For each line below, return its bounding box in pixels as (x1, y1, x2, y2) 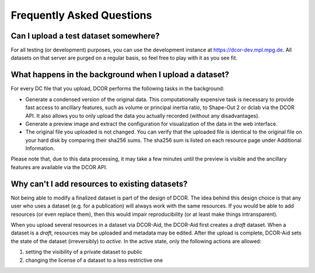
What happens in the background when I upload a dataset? (10, 70, 230, 80)
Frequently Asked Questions (10, 9, 152, 22)
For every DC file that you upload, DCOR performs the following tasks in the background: (10, 85, 225, 92)
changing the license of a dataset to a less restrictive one (25, 257, 163, 264)
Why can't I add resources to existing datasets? (10, 178, 188, 189)
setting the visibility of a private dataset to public (25, 249, 143, 256)
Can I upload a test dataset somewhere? (10, 31, 160, 41)
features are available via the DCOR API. (10, 163, 107, 170)
